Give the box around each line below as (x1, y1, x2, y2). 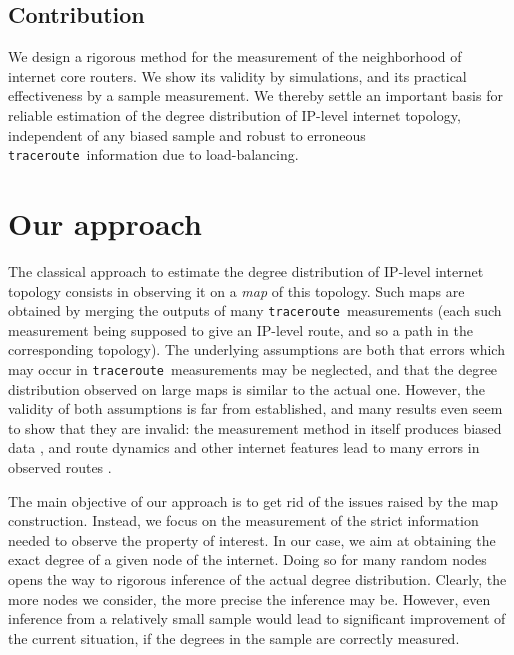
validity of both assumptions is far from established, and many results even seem (8, 398, 503, 419)
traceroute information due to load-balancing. (8, 144, 299, 165)
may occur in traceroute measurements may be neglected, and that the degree (8, 358, 498, 379)
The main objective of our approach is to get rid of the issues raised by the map (8, 490, 499, 511)
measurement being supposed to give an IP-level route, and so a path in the (8, 319, 473, 340)
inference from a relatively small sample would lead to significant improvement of (8, 608, 506, 629)
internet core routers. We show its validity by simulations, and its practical (8, 65, 467, 86)
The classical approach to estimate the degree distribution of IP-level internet (8, 260, 484, 281)
